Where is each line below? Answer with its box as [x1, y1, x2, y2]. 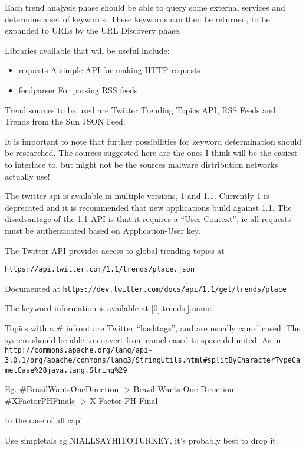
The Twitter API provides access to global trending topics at [5, 244, 225, 256]
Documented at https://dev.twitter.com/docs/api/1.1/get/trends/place [5, 282, 287, 294]
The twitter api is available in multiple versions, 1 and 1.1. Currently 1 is [5, 190, 269, 202]
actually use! [5, 169, 50, 182]
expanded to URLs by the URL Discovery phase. [5, 24, 182, 37]
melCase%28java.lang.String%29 [5, 366, 127, 374]
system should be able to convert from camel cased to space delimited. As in [5, 333, 281, 345]
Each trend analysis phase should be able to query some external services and [5, 1, 285, 13]
